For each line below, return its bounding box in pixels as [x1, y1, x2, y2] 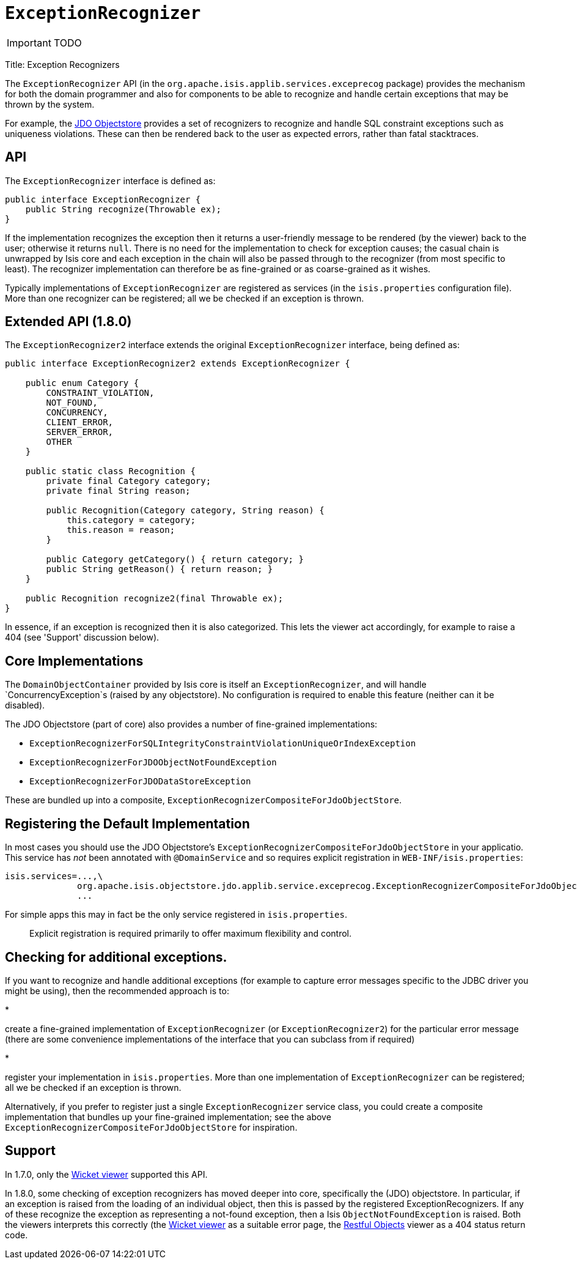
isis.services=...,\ [5, 871, 103, 882]
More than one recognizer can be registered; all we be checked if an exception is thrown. [5, 292, 364, 303]
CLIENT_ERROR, [46, 417, 114, 428]
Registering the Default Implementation [5, 816, 250, 831]
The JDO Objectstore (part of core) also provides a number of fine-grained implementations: [5, 719, 378, 730]
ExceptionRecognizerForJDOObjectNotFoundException [29, 757, 277, 768]
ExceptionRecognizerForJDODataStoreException [29, 776, 251, 787]
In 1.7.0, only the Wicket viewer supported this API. [5, 1169, 208, 1180]
